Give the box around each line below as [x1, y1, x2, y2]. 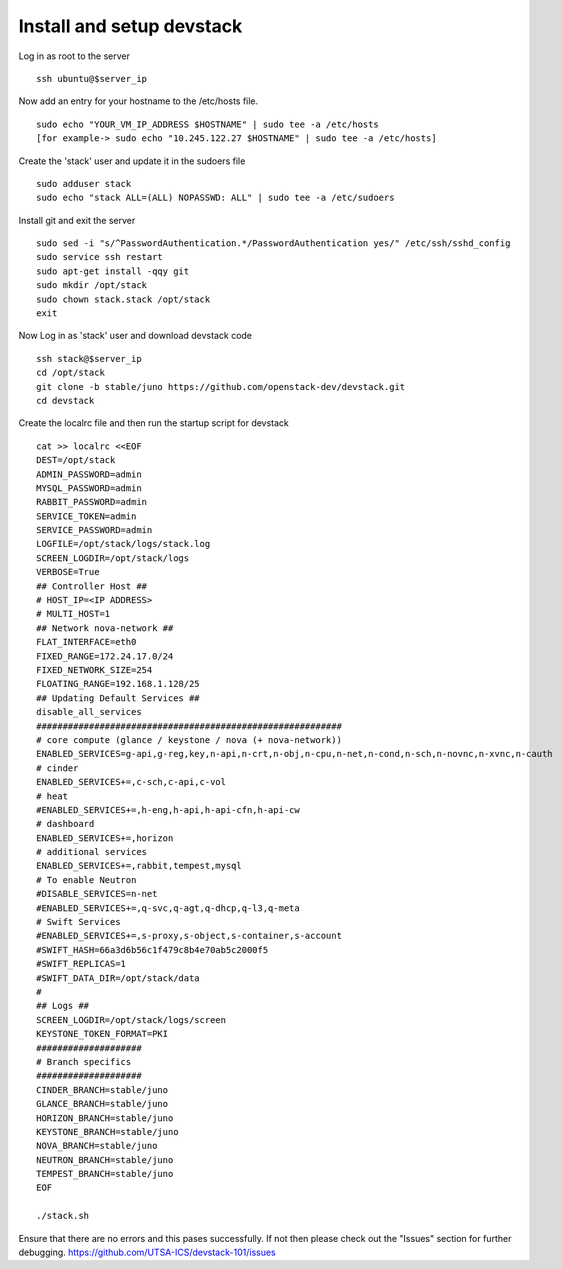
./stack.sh [36, 1210, 90, 1222]
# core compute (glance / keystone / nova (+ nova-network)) [36, 734, 342, 745]
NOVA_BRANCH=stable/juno [36, 1140, 158, 1152]
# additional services [36, 846, 148, 858]
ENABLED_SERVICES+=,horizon [36, 832, 174, 844]
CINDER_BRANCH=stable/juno [36, 1084, 169, 1095]
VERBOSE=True [36, 566, 100, 578]
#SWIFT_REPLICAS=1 [36, 958, 127, 970]
